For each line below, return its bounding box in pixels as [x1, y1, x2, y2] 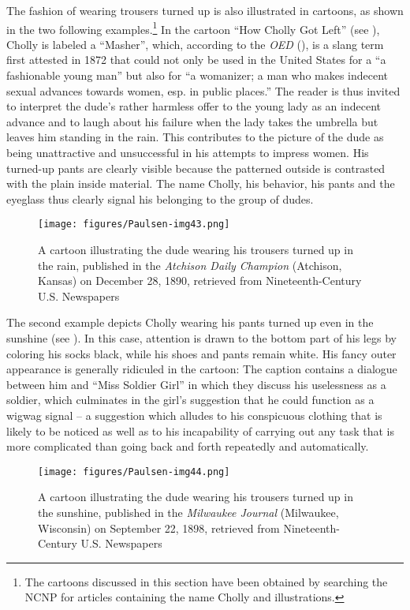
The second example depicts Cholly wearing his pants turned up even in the [6, 314, 374, 331]
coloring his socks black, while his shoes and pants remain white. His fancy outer [6, 345, 397, 361]
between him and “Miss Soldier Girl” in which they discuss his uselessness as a [6, 376, 386, 392]
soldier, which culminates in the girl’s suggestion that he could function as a [6, 391, 375, 408]
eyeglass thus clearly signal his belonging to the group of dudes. [6, 190, 314, 207]
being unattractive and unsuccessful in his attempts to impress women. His [6, 144, 369, 160]
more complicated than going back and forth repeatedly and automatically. [6, 438, 369, 455]
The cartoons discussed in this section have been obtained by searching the [24, 573, 388, 589]
